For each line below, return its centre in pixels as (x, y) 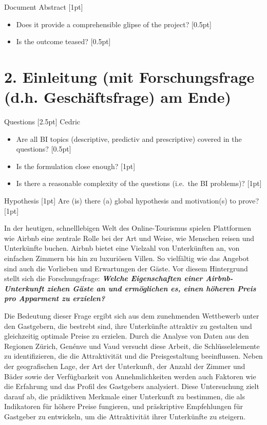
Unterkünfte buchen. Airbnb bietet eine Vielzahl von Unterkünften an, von (122, 248)
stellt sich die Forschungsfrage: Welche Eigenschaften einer (103, 278)
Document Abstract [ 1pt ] (44, 7)
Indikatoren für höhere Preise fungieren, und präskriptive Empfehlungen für (123, 406)
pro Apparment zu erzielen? (55, 298)
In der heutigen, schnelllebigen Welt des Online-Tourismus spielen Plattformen (128, 228)
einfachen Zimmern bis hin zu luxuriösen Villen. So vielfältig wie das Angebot (127, 258)
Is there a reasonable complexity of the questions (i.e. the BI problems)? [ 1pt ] (139, 183)
